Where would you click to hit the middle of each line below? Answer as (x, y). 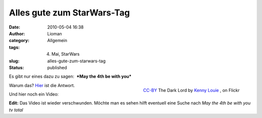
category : (19, 41)
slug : (14, 61)
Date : (15, 27)
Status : (16, 67)
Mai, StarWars (66, 54)
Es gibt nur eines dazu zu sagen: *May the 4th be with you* (70, 76)
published (57, 67)
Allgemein (57, 41)
